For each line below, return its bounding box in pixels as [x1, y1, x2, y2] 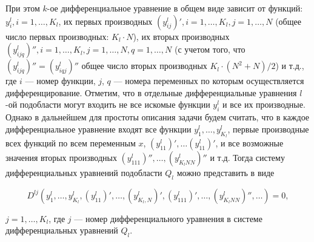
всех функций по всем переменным [5, 136, 136, 149]
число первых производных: [5, 30, 109, 42]
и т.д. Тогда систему [210, 151, 285, 163]
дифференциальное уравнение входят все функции [5, 122, 192, 135]
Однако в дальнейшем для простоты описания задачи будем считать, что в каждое [5, 111, 310, 123]
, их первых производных [58, 15, 153, 27]
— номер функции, [25, 74, 96, 87]
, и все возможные [215, 136, 284, 149]
